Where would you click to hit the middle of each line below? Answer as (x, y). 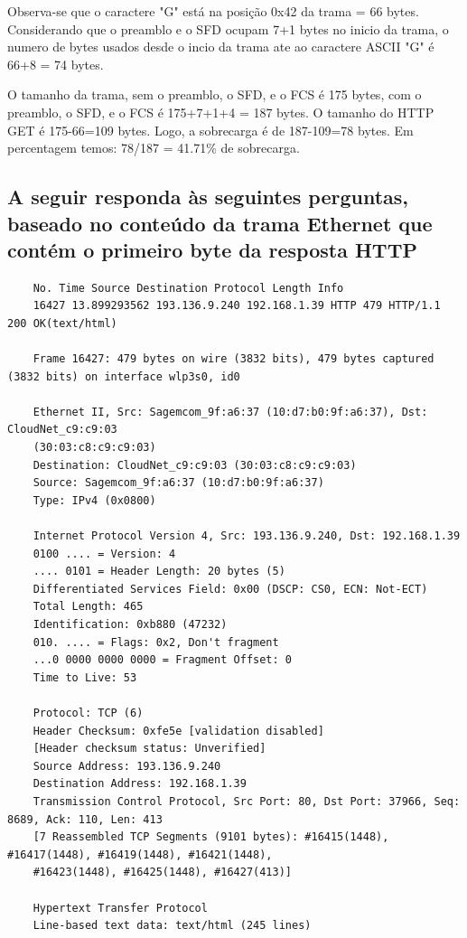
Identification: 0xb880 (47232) (130, 625)
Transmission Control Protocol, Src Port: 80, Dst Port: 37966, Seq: (247, 801)
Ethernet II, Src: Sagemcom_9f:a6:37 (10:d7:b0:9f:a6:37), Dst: (230, 412)
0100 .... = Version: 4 (104, 553)
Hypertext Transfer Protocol (120, 908)
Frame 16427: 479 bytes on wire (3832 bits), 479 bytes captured (233, 359)
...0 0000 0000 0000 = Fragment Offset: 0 (162, 660)
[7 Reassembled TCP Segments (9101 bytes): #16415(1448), (211, 837)
